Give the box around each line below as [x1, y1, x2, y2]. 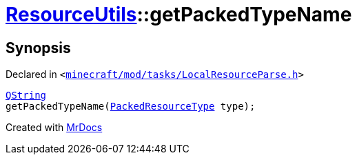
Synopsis [6, 39, 71, 57]
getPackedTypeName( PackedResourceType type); [6, 101, 256, 112]
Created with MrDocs [6, 121, 103, 134]
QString [6, 90, 47, 101]
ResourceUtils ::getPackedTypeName [6, 3, 352, 26]
